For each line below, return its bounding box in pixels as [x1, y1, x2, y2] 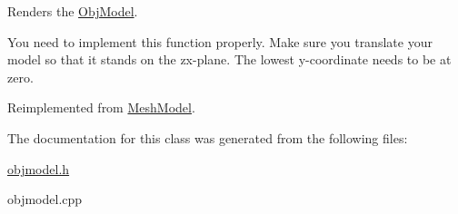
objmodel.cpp [7, 190, 83, 209]
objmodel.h [7, 159, 70, 178]
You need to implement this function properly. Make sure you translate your [7, 32, 433, 51]
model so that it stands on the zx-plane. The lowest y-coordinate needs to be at [7, 50, 452, 69]
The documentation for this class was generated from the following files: [7, 128, 408, 147]
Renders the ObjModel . [7, 2, 138, 20]
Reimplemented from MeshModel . [7, 98, 195, 117]
